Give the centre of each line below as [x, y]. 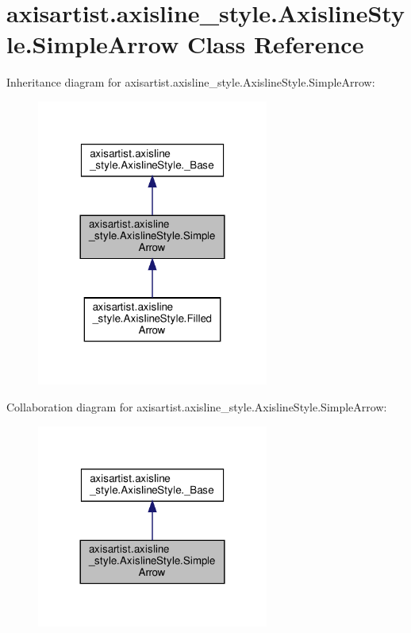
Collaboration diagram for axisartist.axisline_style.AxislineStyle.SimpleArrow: [197, 406]
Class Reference [275, 44]
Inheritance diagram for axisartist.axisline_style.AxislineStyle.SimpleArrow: [191, 82]
